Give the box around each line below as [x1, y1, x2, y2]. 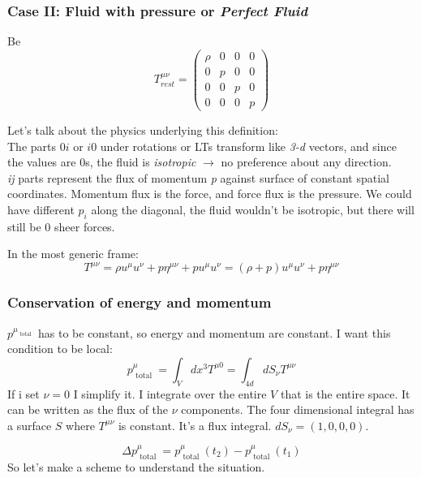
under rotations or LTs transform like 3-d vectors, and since [100, 137, 397, 154]
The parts [7, 137, 57, 154]
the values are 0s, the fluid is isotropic [7, 153, 196, 170]
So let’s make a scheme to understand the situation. [7, 458, 265, 475]
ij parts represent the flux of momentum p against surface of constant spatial [7, 169, 389, 186]
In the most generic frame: [7, 245, 139, 262]
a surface [7, 416, 52, 433]
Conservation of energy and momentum [7, 292, 272, 312]
